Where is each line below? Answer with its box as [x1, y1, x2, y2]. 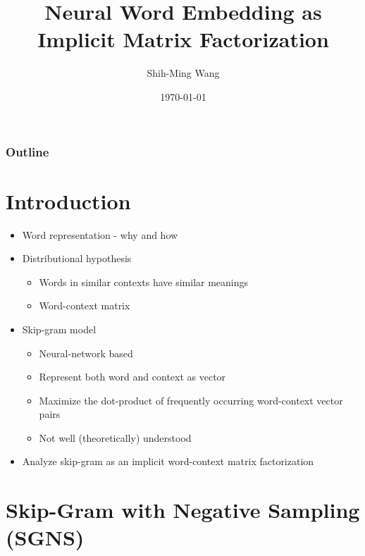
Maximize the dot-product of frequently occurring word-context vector [39, 393, 343, 407]
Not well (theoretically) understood [39, 430, 192, 445]
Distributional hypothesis [22, 251, 132, 266]
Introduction [6, 186, 131, 215]
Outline [6, 142, 49, 160]
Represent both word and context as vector [39, 369, 226, 384]
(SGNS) [6, 523, 85, 552]
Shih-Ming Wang [147, 66, 220, 80]
